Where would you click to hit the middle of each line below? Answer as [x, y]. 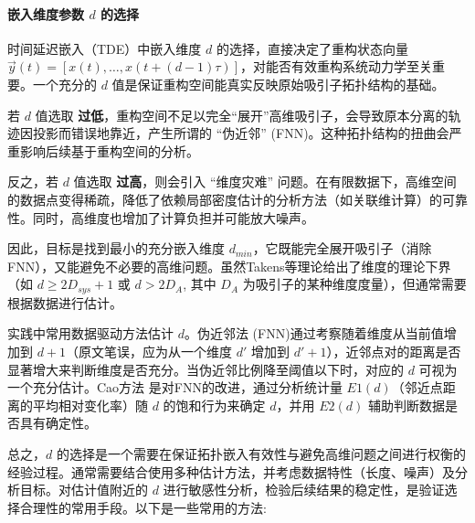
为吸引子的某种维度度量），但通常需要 [354, 284]
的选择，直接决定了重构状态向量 [312, 48]
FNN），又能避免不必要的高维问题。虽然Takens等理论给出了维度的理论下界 [229, 266]
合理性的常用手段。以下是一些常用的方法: [143, 507]
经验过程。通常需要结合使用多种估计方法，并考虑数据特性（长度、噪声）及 [231, 471]
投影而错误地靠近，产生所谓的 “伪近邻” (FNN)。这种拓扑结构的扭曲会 [241, 133]
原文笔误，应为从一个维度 [156, 351]
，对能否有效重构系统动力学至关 [337, 66]
